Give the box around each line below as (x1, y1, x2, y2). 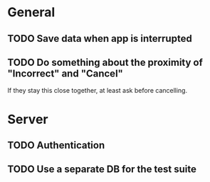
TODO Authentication (7, 139, 105, 151)
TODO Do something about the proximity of (7, 56, 203, 68)
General (7, 4, 56, 21)
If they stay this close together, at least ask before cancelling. (7, 86, 187, 95)
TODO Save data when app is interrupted (7, 33, 192, 45)
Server (7, 111, 48, 127)
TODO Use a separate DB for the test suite (7, 164, 197, 176)
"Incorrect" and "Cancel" (7, 67, 123, 79)
